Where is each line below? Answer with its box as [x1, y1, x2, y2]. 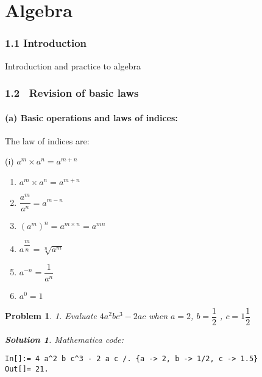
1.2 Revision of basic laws [5, 85, 139, 100]
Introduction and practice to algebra [5, 59, 141, 72]
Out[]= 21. [5, 365, 49, 374]
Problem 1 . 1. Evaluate [5, 309, 97, 322]
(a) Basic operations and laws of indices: [5, 111, 178, 124]
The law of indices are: [5, 134, 90, 147]
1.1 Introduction [5, 35, 87, 51]
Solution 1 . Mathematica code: [5, 333, 124, 345]
